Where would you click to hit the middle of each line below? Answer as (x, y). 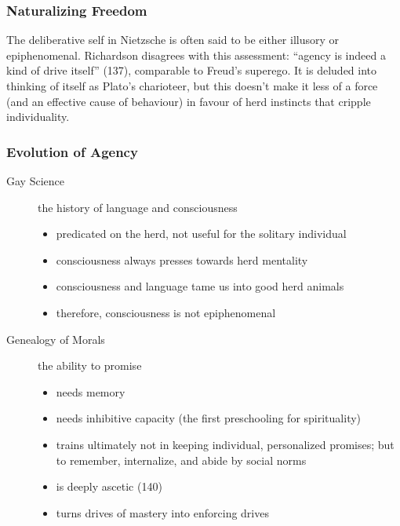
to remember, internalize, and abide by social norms (181, 460)
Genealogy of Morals (56, 339)
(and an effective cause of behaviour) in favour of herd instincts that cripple (189, 101)
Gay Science (35, 181)
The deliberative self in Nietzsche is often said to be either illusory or (173, 40)
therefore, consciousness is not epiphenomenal (166, 312)
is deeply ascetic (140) (109, 486)
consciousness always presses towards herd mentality (182, 259)
